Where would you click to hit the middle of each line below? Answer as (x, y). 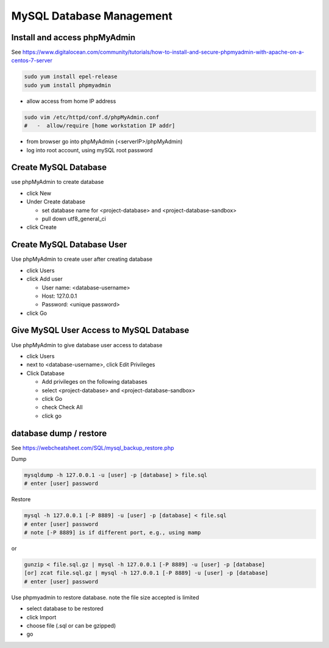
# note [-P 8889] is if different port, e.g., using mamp (112, 533)
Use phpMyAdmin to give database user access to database (87, 345)
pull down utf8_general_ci (74, 219)
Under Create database (56, 202)
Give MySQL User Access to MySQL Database (100, 330)
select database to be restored (65, 608)
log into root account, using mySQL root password (90, 150)
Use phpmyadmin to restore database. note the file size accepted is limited (105, 597)
